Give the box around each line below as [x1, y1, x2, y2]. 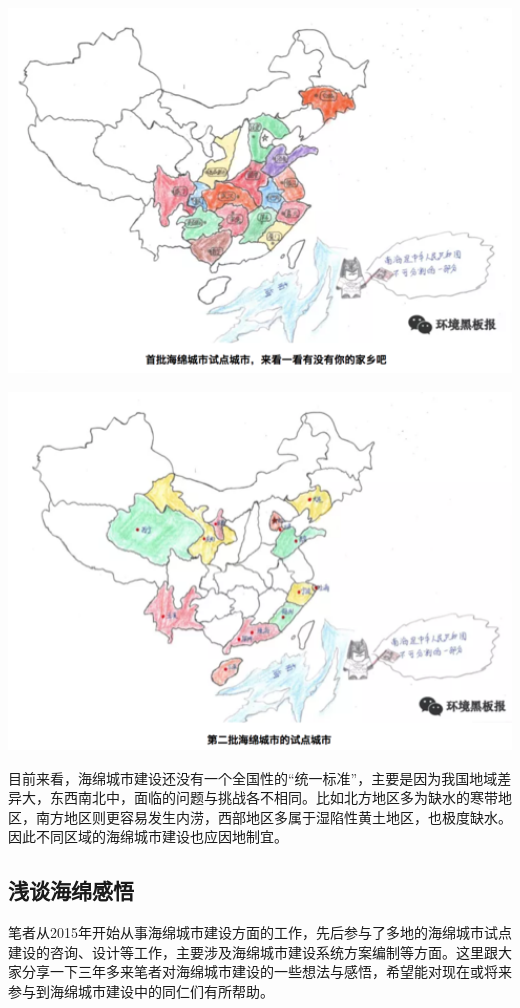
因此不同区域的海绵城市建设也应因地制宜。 [8, 826, 288, 847]
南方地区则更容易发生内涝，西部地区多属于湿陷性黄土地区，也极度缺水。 [35, 806, 512, 827]
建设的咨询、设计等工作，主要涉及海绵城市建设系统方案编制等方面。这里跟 [8, 941, 498, 962]
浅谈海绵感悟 [8, 875, 134, 906]
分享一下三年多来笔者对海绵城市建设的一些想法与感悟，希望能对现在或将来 [21, 961, 512, 982]
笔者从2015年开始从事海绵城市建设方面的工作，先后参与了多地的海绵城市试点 [8, 922, 512, 943]
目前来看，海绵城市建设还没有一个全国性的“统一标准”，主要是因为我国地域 [8, 767, 498, 788]
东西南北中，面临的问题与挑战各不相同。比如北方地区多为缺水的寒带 [49, 787, 498, 808]
